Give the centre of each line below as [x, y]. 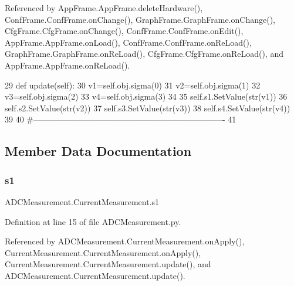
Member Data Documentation [98, 151]
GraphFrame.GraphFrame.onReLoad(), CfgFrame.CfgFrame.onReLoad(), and [144, 54]
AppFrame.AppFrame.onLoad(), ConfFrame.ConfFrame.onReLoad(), [128, 42]
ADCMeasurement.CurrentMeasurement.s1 [82, 201]
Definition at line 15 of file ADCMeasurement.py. [93, 221]
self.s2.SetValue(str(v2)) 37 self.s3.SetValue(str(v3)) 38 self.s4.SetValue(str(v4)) [148, 108]
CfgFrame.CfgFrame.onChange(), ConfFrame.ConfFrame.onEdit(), [124, 31]
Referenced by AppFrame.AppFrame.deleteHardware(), [104, 8]
